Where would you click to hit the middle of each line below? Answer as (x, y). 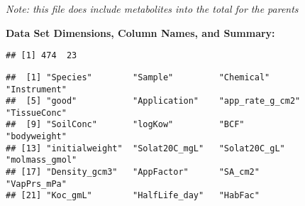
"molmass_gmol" (41, 160)
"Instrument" (36, 89)
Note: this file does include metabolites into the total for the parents (152, 9)
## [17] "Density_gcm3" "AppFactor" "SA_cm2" (133, 172)
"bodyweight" (36, 137)
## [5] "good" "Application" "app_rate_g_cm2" (153, 101)
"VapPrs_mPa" (36, 184)
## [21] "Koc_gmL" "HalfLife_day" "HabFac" (133, 196)
